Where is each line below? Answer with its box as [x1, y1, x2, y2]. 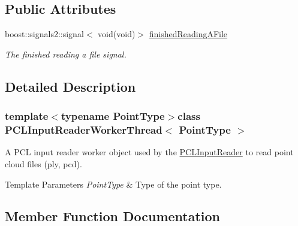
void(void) [98, 28, 136, 40]
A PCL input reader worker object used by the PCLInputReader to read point [5, 146, 294, 158]
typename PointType [61, 109, 165, 123]
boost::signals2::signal [5, 28, 84, 40]
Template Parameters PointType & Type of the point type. [5, 177, 222, 190]
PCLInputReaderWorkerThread [5, 122, 162, 137]
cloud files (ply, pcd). [5, 157, 82, 170]
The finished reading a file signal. [5, 47, 127, 60]
